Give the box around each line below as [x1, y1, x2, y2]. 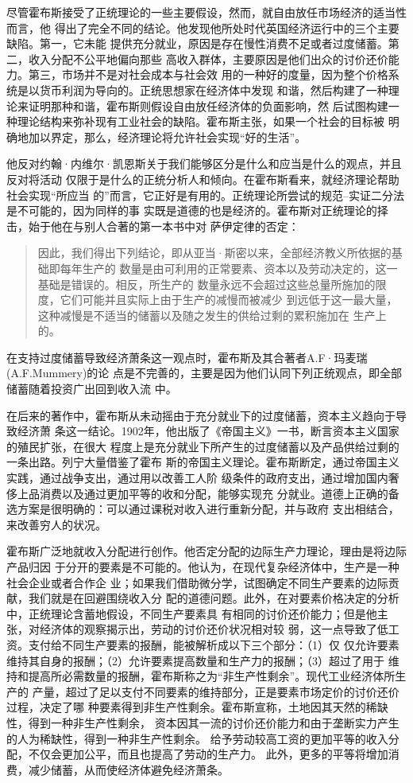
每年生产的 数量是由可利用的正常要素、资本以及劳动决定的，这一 [60, 259, 398, 276]
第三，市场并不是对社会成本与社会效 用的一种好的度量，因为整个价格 [28, 66, 388, 83]
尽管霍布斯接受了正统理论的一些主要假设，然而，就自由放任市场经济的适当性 [6, 4, 407, 20]
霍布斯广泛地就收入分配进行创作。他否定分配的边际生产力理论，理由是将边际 [6, 543, 407, 559]
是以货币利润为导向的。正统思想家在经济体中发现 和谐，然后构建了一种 [17, 81, 388, 98]
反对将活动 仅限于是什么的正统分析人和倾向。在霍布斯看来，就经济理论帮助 [6, 170, 399, 187]
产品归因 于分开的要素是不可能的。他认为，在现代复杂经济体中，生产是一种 [6, 559, 399, 575]
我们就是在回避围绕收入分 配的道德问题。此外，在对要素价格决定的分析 [28, 590, 399, 606]
